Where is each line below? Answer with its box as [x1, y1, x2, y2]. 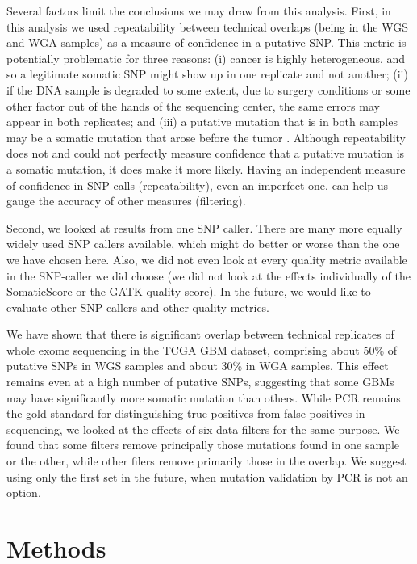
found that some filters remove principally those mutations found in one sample [6, 436, 400, 453]
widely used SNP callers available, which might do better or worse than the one [6, 235, 400, 252]
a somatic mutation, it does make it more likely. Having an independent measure [6, 160, 406, 177]
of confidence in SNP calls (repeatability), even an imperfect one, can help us [6, 176, 388, 193]
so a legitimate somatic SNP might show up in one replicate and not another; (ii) [6, 65, 408, 82]
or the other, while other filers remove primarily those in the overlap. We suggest [6, 452, 407, 469]
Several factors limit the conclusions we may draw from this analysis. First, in [6, 2, 391, 19]
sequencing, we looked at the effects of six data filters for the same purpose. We [6, 420, 400, 437]
